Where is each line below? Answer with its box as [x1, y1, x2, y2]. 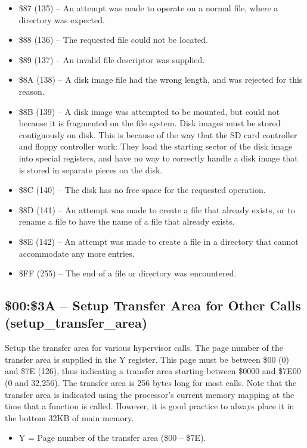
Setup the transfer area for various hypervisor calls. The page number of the [5, 341, 283, 354]
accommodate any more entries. [18, 247, 135, 259]
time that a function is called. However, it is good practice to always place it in [5, 400, 294, 412]
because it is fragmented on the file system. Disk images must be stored [18, 117, 281, 129]
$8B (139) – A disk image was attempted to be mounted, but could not [18, 105, 280, 117]
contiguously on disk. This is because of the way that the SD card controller [18, 128, 297, 141]
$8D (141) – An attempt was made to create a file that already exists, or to [18, 203, 295, 216]
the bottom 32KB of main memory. [5, 411, 134, 424]
